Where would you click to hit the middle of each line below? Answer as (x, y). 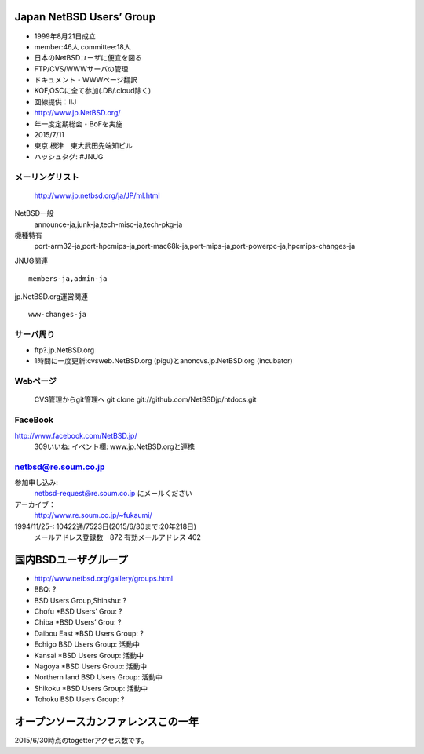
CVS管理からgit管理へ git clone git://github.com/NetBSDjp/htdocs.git (145, 399)
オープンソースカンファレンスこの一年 (107, 722)
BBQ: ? (45, 589)
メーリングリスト (47, 177)
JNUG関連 (31, 260)
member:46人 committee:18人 (82, 46)
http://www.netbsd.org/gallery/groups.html (103, 578)
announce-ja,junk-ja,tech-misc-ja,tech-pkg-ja (108, 224)
